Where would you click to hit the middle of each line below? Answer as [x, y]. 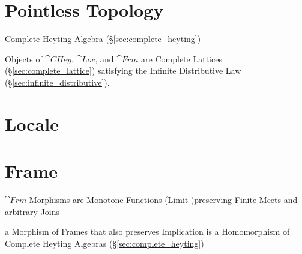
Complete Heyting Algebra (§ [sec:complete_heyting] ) [103, 39]
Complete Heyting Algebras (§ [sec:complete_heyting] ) [104, 243]
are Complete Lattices [182, 59]
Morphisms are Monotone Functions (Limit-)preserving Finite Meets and [163, 199]
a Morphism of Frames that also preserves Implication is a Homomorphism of [147, 231]
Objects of [24, 59]
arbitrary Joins [32, 211]
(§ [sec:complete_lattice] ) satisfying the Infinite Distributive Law [123, 71]
